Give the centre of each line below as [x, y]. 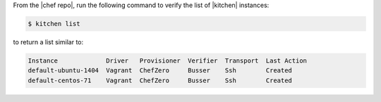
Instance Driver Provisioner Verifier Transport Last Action [167, 60]
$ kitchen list [54, 24]
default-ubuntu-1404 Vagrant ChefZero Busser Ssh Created [160, 71]
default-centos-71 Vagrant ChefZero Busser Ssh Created [160, 80]
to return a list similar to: [48, 42]
